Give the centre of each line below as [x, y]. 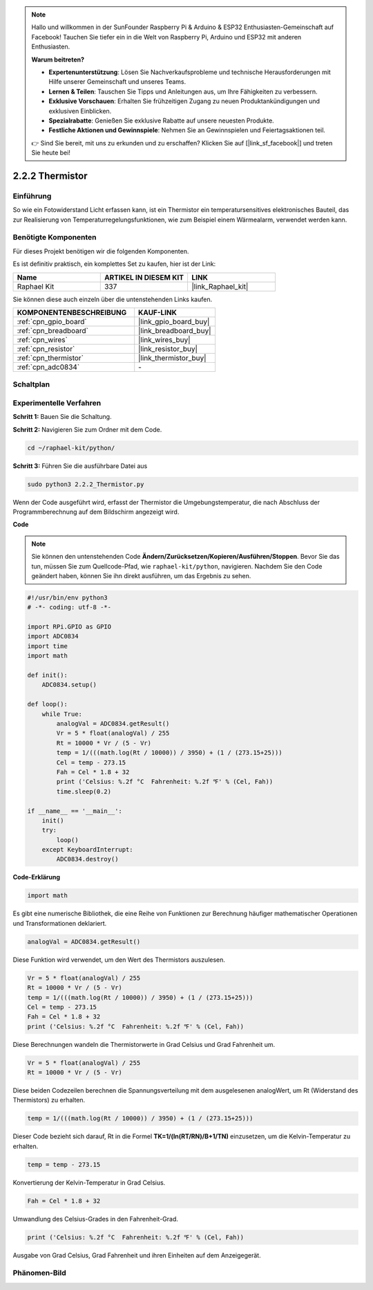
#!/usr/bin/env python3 [68, 598]
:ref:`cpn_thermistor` [50, 358]
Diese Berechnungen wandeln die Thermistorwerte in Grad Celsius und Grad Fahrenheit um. [144, 1044]
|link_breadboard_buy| [175, 330]
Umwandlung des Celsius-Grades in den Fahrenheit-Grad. [96, 1219]
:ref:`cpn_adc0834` [48, 367]
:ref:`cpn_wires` [42, 339]
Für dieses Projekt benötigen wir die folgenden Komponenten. [101, 251]
